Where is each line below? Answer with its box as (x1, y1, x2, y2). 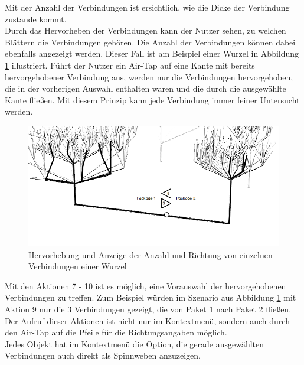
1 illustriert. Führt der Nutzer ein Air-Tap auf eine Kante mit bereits (5, 58, 255, 71)
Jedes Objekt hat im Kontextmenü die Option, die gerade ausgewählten (5, 337, 264, 350)
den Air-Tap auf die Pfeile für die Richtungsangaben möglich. (5, 326, 227, 338)
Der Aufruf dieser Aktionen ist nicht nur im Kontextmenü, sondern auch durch (5, 314, 290, 327)
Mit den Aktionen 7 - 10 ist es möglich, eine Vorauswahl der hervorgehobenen (5, 279, 286, 292)
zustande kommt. (5, 12, 67, 25)
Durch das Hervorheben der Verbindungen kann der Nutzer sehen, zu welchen (5, 24, 286, 37)
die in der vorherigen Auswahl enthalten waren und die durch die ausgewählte (5, 82, 286, 94)
